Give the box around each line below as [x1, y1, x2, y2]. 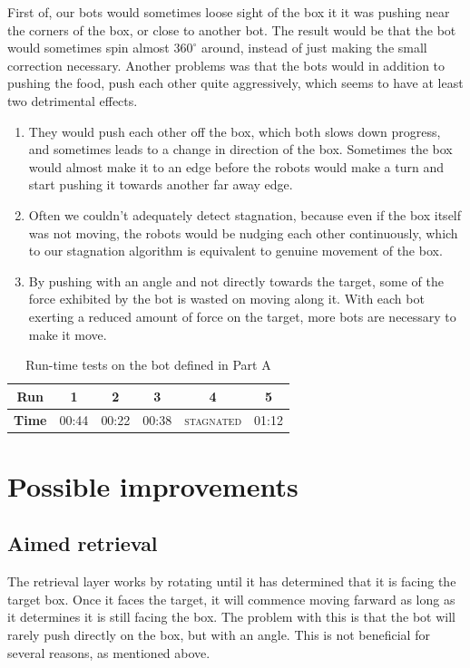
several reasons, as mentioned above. [7, 643, 211, 662]
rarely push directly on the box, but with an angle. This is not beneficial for [7, 624, 430, 644]
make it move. [28, 324, 107, 344]
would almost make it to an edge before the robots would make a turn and [28, 157, 444, 176]
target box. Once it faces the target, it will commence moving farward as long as [7, 589, 455, 608]
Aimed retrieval [7, 529, 158, 557]
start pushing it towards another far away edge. [28, 175, 293, 194]
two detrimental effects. [7, 91, 138, 110]
